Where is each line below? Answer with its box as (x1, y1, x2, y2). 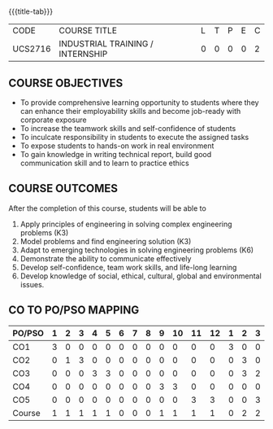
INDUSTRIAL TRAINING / (58, 38, 154, 50)
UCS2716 (12, 43, 51, 55)
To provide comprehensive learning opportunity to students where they (19, 98, 259, 107)
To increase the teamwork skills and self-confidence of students (19, 124, 236, 133)
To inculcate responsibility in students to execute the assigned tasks (19, 133, 249, 142)
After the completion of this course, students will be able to (8, 203, 207, 213)
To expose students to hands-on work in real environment (19, 141, 214, 151)
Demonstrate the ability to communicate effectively (19, 253, 192, 263)
